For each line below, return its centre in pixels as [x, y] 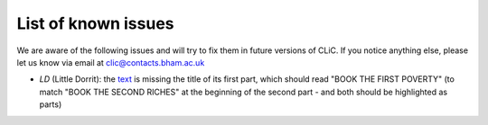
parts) [51, 104]
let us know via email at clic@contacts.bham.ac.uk [111, 62]
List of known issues [96, 23]
